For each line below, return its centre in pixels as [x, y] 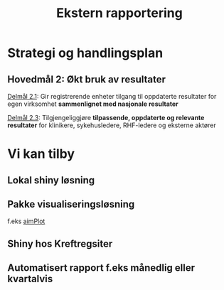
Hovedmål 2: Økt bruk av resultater [86, 79]
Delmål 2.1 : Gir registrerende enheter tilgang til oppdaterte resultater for [112, 96]
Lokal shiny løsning [51, 180]
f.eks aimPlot [26, 221]
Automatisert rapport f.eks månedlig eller [101, 268]
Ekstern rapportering [119, 13]
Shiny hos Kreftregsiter [60, 243]
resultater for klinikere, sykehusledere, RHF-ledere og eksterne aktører [112, 125]
